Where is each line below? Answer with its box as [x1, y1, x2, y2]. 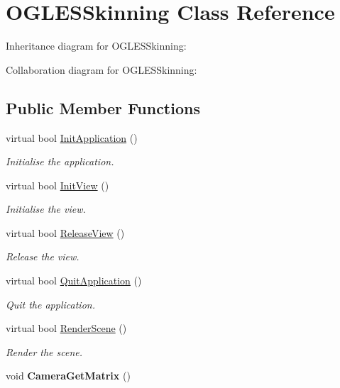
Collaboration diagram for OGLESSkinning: [6, 62, 197, 77]
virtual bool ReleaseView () [6, 225, 125, 240]
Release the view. [6, 249, 79, 264]
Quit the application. [6, 296, 95, 311]
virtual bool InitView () [6, 177, 109, 192]
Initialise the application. [6, 154, 114, 169]
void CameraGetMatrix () [6, 368, 131, 383]
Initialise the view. [6, 201, 86, 216]
